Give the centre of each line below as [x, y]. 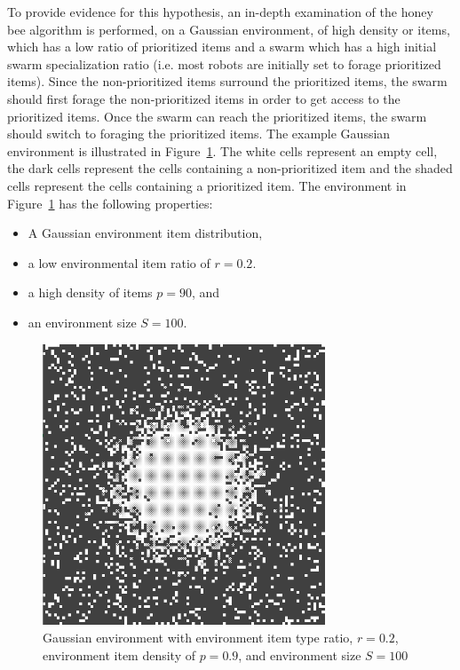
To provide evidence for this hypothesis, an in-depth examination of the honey [220, 12]
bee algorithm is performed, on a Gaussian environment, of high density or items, [229, 29]
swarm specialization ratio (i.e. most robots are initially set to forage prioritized [224, 63]
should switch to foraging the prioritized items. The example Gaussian [199, 134]
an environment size [82, 322]
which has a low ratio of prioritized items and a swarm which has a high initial [222, 47]
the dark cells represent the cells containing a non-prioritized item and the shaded [230, 168]
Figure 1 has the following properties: [110, 203]
